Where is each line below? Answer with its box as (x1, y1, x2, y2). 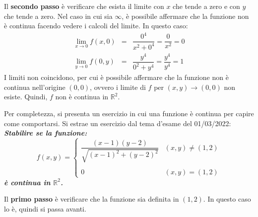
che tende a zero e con (173, 1, 240, 11)
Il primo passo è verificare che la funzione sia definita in (4, 194, 179, 204)
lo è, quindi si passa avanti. (4, 204, 86, 214)
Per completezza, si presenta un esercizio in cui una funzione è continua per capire (4, 108, 254, 119)
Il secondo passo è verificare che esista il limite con (4, 1, 164, 11)
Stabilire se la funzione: (4, 128, 87, 138)
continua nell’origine (4, 81, 65, 92)
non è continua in (55, 91, 109, 102)
